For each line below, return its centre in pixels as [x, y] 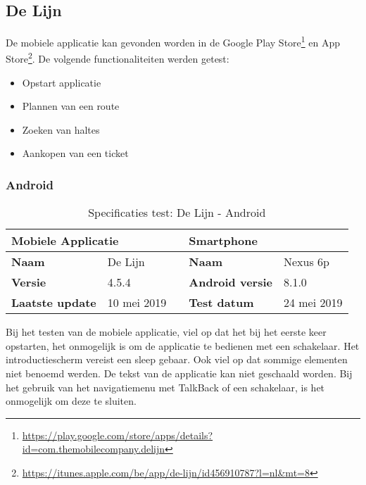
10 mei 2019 [137, 303]
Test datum [221, 303]
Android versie [231, 282]
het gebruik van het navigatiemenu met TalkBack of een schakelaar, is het [165, 387]
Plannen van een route [71, 106]
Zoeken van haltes [61, 129]
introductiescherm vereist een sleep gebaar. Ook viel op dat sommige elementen [177, 359]
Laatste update [54, 303]
